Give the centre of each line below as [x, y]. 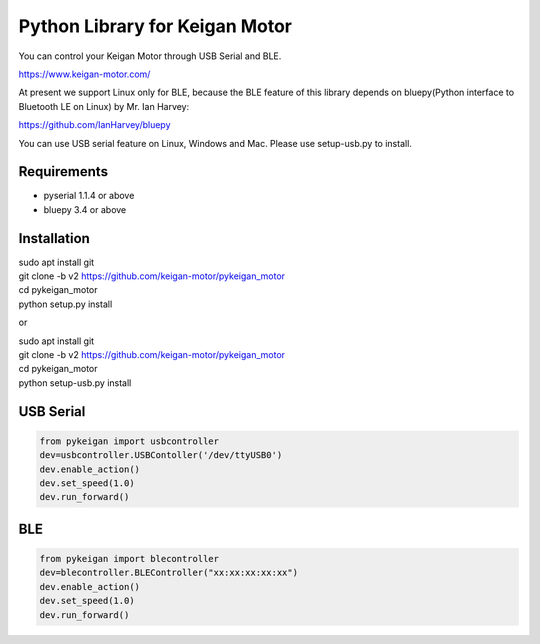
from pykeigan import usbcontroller [129, 441]
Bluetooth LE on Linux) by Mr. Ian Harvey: [104, 106]
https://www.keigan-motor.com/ [84, 74]
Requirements [63, 171]
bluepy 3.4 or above [85, 209]
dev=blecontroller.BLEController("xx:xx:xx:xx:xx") [169, 573]
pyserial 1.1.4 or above [89, 196]
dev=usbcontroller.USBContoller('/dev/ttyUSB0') [161, 455]
